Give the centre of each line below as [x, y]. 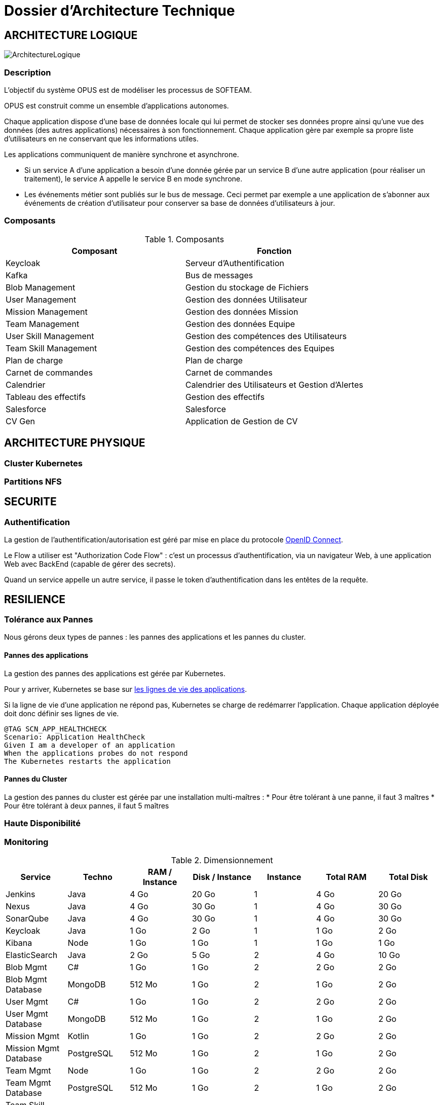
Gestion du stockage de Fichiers [247, 287]
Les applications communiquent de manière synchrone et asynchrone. [122, 154]
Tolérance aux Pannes [49, 619]
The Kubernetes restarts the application [87, 761]
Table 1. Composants [184, 239]
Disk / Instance [222, 877]
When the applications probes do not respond [96, 753]
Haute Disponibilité [42, 823]
